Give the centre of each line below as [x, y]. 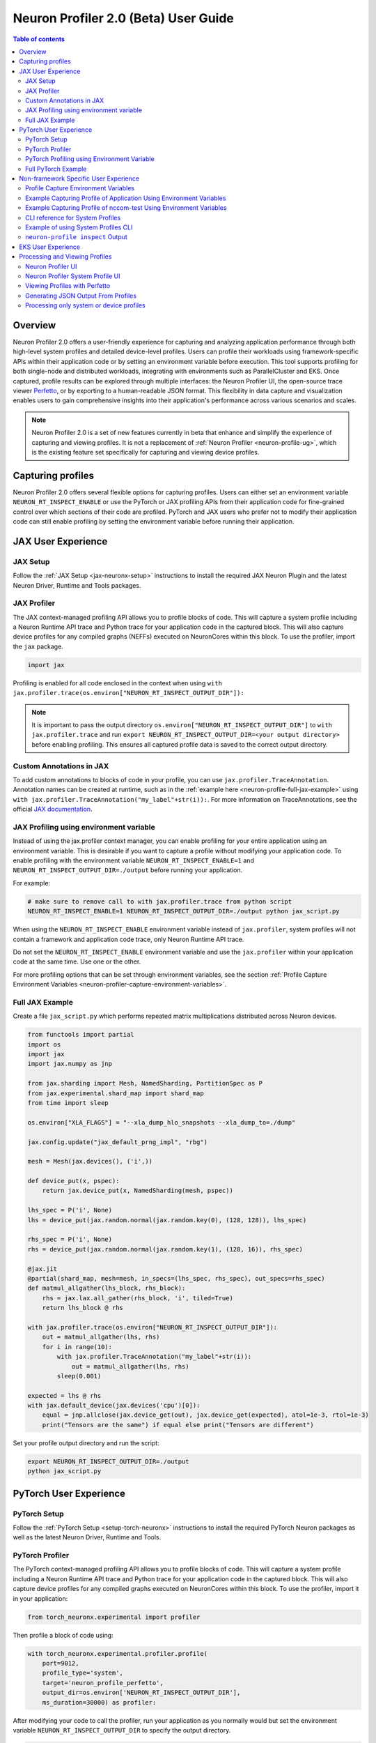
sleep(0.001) [79, 1376]
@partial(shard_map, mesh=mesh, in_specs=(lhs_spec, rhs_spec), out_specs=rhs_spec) [176, 1278]
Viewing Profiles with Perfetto [68, 286]
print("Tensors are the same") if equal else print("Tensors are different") [178, 1425]
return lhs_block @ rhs [83, 1308]
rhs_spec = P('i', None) [70, 1240]
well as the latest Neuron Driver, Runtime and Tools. [87, 1537]
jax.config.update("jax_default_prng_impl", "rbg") [118, 1142]
